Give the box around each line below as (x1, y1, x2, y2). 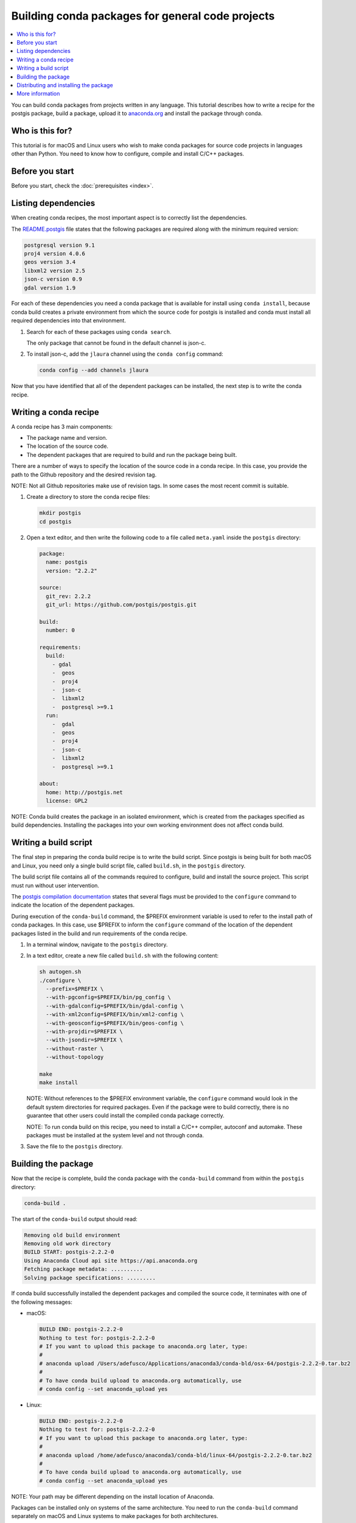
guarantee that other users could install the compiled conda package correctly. (26, 1112, 225, 1119)
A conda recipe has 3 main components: (11, 423, 113, 430)
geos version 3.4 (24, 259, 76, 266)
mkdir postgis (39, 509, 82, 517)
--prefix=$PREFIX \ (46, 986, 104, 992)
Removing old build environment (24, 1231, 121, 1239)
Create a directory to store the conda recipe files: (26, 493, 150, 501)
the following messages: (11, 1298, 72, 1306)
